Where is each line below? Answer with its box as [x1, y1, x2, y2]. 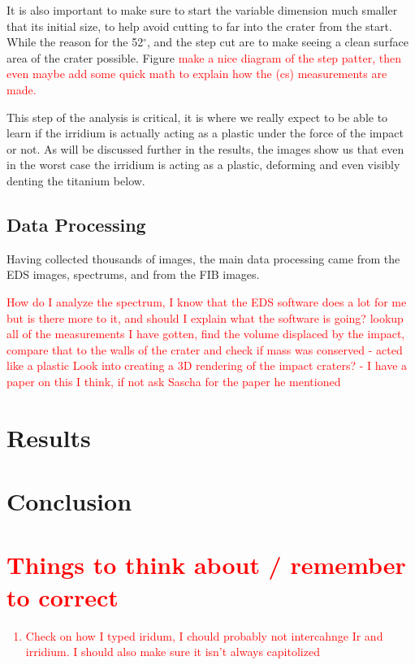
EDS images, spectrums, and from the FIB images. [6, 266, 260, 283]
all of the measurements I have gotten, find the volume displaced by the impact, [6, 325, 405, 342]
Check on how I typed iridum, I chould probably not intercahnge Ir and [25, 627, 383, 644]
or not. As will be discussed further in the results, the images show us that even [6, 140, 404, 157]
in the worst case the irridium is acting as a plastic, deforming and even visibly [6, 156, 400, 173]
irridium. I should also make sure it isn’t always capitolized [25, 643, 320, 660]
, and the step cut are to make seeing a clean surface [146, 33, 409, 50]
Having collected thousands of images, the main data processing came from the [6, 250, 400, 267]
